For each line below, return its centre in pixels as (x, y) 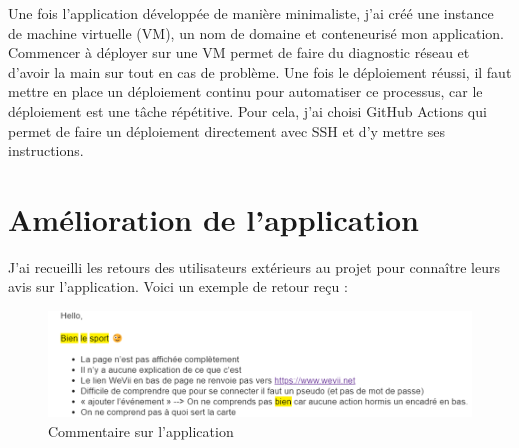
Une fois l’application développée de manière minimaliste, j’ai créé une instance (251, 13)
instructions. (46, 150)
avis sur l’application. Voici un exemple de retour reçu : (178, 286)
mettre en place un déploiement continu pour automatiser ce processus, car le (245, 91)
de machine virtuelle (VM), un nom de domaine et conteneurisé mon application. (256, 32)
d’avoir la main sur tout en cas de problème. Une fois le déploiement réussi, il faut (260, 71)
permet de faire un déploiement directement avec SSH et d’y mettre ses (226, 130)
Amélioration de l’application (213, 218)
